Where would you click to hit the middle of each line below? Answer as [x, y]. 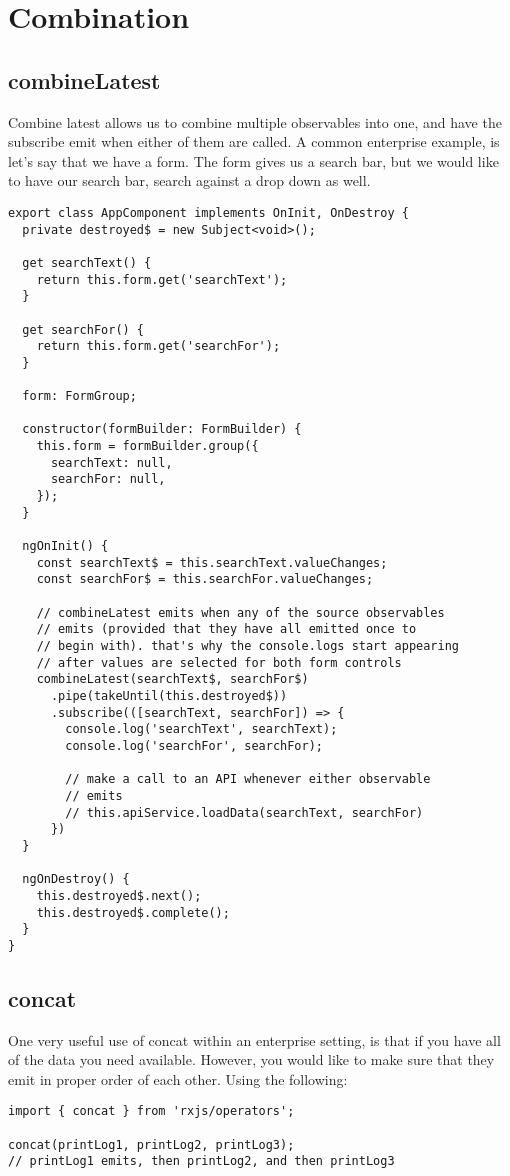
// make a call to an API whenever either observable [248, 779]
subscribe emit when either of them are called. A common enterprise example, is [254, 141]
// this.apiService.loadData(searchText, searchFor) [244, 812]
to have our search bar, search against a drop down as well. [189, 180]
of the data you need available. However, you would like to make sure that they [251, 1059]
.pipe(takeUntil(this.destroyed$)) [169, 695]
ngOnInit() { [65, 546]
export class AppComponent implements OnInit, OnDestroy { [208, 212]
